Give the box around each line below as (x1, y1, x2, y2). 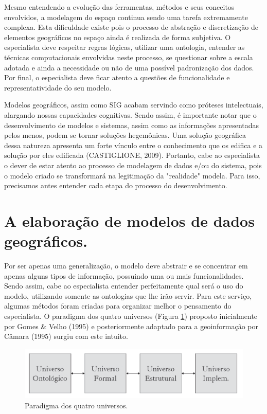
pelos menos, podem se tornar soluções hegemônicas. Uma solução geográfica (4, 130, 246, 140)
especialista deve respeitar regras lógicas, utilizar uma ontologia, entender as (4, 42, 245, 52)
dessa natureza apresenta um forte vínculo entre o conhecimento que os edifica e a (4, 139, 263, 150)
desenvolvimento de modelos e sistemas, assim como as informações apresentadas (4, 119, 259, 130)
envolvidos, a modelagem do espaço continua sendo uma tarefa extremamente (4, 11, 248, 22)
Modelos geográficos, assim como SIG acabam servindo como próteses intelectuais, (4, 99, 263, 110)
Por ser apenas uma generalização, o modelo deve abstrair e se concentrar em (4, 260, 248, 271)
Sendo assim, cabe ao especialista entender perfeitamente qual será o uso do (4, 280, 243, 291)
